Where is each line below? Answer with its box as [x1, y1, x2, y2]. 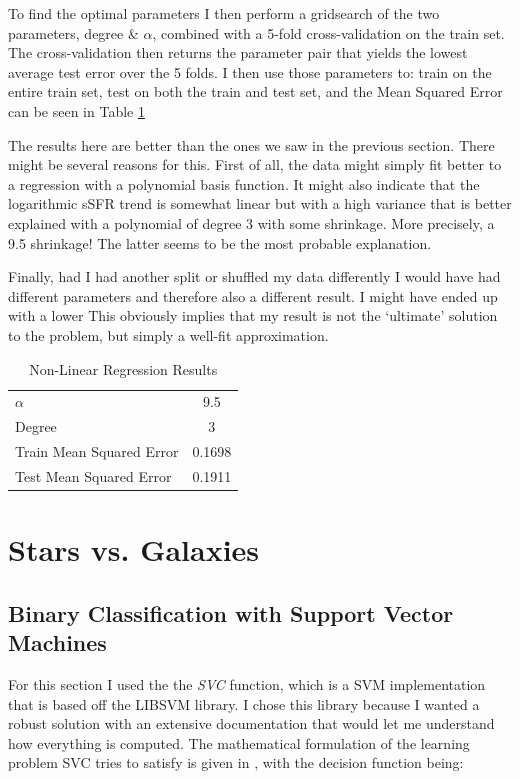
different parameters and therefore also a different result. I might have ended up [8, 285, 498, 306]
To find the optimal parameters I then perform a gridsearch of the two [8, 3, 440, 23]
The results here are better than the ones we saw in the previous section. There [8, 134, 495, 155]
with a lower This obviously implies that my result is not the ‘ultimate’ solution [8, 305, 498, 326]
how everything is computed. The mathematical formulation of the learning [8, 732, 470, 753]
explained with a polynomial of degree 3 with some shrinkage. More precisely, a [8, 212, 495, 233]
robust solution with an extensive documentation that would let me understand [8, 713, 495, 734]
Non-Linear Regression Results [29, 358, 218, 379]
